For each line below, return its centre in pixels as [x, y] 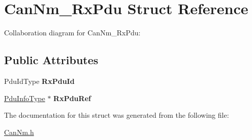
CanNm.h [19, 132]
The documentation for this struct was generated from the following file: [117, 115]
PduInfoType [25, 98]
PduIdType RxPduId [39, 81]
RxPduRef [72, 98]
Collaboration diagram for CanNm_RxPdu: [72, 33]
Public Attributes [51, 60]
